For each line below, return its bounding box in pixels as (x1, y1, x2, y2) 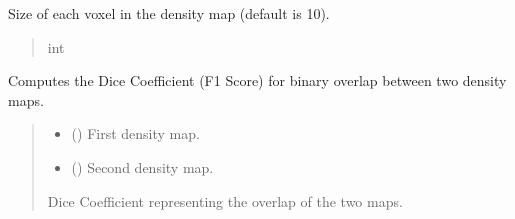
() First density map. (71, 123, 200, 144)
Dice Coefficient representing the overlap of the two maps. (47, 190, 403, 211)
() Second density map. (71, 156, 214, 177)
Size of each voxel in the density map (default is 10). (8, 3, 330, 23)
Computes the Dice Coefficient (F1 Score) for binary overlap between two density (8, 70, 507, 91)
